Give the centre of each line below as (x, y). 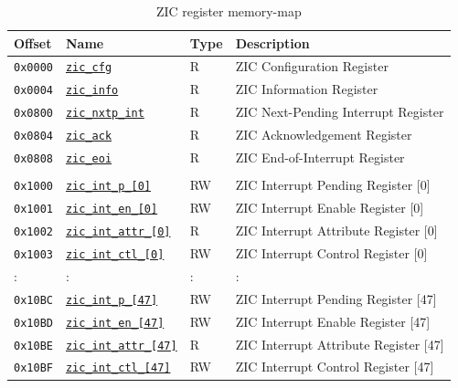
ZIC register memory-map (229, 11)
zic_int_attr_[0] (118, 232)
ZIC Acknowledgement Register (324, 135)
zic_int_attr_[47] (121, 346)
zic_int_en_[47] (115, 323)
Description (272, 42)
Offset (33, 42)
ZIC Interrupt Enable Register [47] (333, 321)
